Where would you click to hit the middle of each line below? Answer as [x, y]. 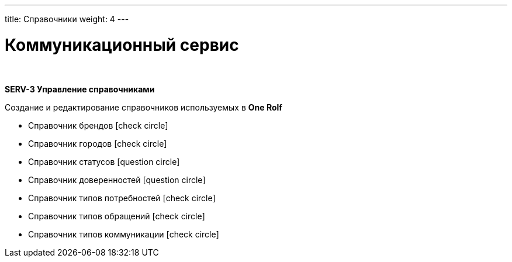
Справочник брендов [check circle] [98, 125]
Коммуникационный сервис [122, 45]
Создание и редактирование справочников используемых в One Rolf [143, 107]
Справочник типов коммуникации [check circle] [124, 234]
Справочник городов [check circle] [98, 143]
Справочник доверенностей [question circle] [117, 180]
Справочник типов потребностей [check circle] [122, 198]
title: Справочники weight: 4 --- [67, 19]
